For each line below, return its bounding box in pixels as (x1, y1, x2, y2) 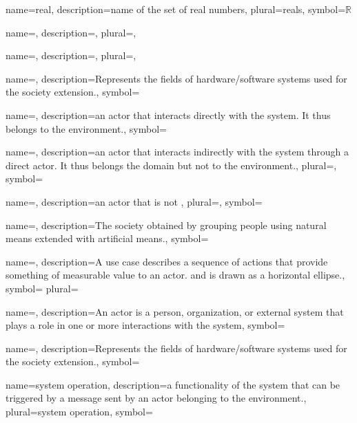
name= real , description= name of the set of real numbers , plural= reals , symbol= (6, 2, 346, 16)
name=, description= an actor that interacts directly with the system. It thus (6, 107, 331, 122)
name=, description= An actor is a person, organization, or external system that (6, 304, 344, 318)
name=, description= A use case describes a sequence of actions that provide (6, 254, 328, 268)
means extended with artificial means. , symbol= (6, 231, 209, 246)
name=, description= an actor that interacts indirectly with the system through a (6, 144, 349, 159)
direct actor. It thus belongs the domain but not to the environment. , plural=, (6, 158, 337, 172)
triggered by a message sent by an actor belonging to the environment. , (6, 391, 307, 405)
